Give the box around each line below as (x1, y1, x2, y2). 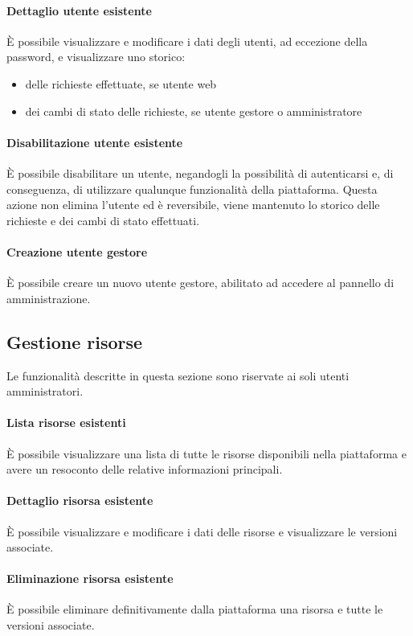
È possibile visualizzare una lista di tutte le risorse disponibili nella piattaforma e (6, 445, 407, 462)
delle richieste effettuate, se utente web (25, 75, 217, 92)
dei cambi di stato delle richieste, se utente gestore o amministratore (25, 102, 362, 119)
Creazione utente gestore (6, 243, 148, 260)
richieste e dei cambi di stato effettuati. (6, 211, 200, 228)
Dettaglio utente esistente (6, 2, 152, 18)
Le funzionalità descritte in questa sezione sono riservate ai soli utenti (6, 367, 350, 384)
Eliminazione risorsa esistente (6, 570, 174, 587)
